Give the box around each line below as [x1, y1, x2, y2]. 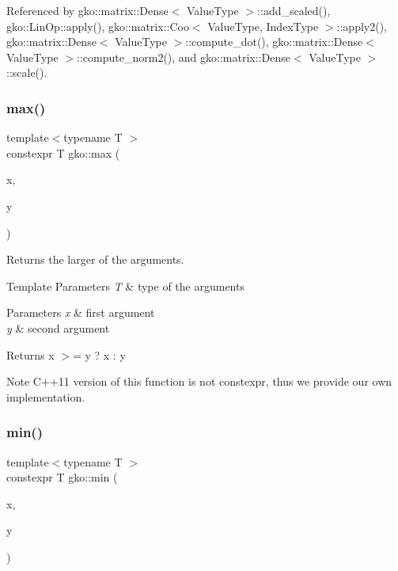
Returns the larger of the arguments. [6, 251, 184, 268]
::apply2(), [336, 17, 387, 34]
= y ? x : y [72, 346, 126, 363]
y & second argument [6, 319, 110, 336]
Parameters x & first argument [6, 304, 155, 321]
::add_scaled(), [257, 2, 331, 18]
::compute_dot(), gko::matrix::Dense [185, 33, 363, 50]
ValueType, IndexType [207, 17, 319, 34]
